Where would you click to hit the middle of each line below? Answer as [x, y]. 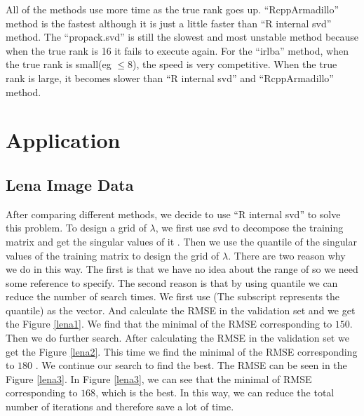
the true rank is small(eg [59, 64]
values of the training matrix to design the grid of [113, 255]
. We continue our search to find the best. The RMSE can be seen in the [191, 365]
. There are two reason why [287, 255]
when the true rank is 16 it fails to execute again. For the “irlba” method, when [177, 50]
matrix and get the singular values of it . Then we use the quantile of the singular [181, 241]
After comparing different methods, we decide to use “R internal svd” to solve [173, 214]
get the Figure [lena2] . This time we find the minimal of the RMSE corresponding [182, 351]
